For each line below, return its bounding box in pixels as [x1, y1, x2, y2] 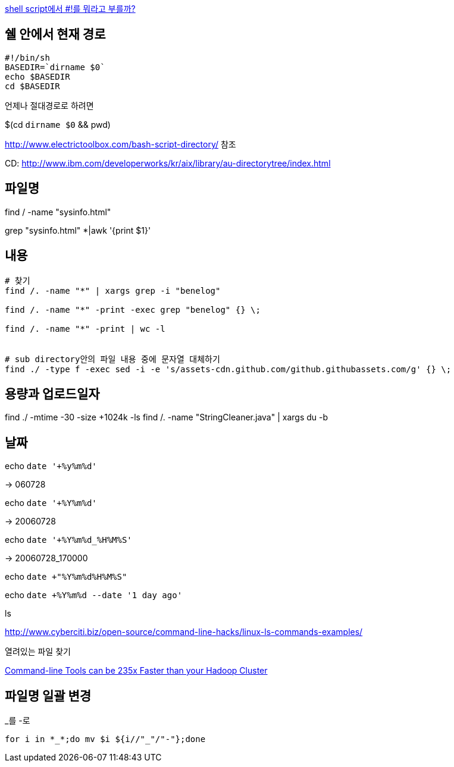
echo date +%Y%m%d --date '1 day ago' [5, 590, 183, 601]
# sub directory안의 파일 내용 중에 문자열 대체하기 [5, 354, 220, 364]
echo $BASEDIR [5, 71, 70, 81]
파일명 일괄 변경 [5, 688, 92, 703]
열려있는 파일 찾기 [5, 646, 71, 657]
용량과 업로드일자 [5, 386, 100, 401]
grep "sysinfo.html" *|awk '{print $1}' [5, 225, 151, 235]
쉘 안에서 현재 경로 [5, 27, 106, 42]
